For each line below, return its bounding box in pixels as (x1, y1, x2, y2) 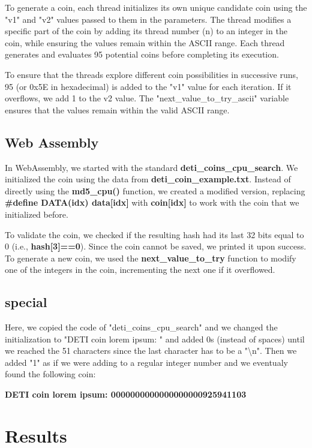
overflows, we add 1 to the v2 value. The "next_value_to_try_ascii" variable (5, 92, 289, 104)
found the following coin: (5, 368, 96, 380)
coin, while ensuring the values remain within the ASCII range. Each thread (5, 36, 285, 49)
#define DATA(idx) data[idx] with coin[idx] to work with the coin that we (5, 196, 299, 209)
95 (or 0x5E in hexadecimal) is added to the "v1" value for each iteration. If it (5, 80, 292, 92)
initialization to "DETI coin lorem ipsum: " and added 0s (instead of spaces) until (5, 332, 305, 345)
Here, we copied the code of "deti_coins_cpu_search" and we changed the (5, 321, 278, 333)
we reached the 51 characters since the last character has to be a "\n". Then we (5, 344, 297, 357)
